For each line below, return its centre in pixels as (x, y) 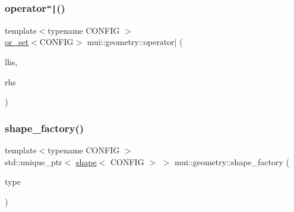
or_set (17, 42)
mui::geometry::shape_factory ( (232, 161)
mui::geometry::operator (131, 42)
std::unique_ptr (34, 161)
